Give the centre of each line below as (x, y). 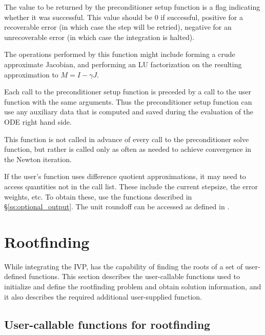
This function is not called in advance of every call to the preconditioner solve (127, 139)
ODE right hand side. (38, 121)
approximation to (31, 74)
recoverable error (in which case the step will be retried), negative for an (118, 27)
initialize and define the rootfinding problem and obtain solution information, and (133, 286)
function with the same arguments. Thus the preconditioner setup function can (128, 101)
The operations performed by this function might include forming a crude (120, 54)
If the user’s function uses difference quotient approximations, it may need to (125, 176)
